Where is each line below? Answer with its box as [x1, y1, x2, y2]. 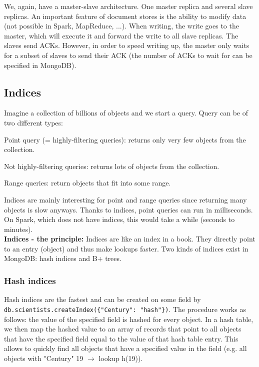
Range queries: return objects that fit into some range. [4, 177, 171, 188]
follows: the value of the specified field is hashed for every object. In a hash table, [4, 313, 253, 324]
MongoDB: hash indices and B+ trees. [4, 253, 121, 263]
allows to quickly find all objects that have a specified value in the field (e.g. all [4, 343, 247, 353]
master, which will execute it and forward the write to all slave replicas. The [4, 30, 238, 40]
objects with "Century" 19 [4, 352, 83, 363]
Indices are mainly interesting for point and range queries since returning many [4, 194, 247, 204]
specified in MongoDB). [4, 59, 76, 70]
